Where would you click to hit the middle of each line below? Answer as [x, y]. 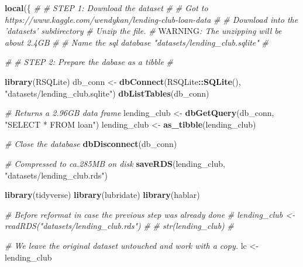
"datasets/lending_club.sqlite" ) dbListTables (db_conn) [107, 93]
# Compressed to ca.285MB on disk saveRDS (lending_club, [115, 163]
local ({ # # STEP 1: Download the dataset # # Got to [106, 8]
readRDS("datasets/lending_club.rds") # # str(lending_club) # [119, 226]
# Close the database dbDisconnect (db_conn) [91, 144]
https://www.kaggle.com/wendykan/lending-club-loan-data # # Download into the [151, 19]
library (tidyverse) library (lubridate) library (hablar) [102, 195]
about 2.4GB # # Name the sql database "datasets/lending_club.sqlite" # [137, 42]
